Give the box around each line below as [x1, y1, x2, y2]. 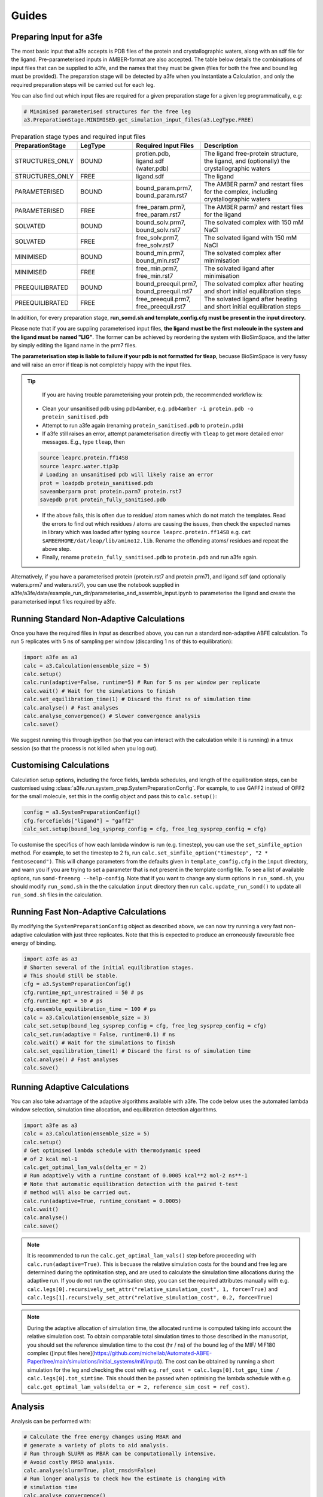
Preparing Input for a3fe [11, 32, 103, 42]
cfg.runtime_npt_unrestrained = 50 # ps [23, 989, 144, 996]
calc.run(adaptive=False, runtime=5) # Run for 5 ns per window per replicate [23, 679, 260, 686]
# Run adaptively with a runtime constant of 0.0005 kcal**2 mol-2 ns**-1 [23, 1172, 248, 1179]
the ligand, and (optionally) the [203, 156, 290, 165]
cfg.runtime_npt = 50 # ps [23, 998, 103, 1004]
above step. [42, 545, 71, 552]
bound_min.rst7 [135, 256, 180, 265]
